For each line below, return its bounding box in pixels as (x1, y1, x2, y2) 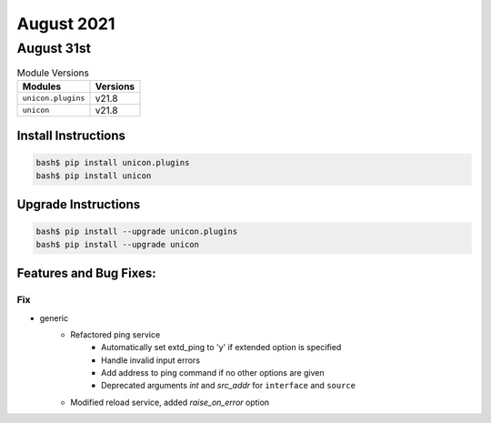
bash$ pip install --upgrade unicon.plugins (35, 227, 238, 237)
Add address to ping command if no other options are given (101, 368, 325, 378)
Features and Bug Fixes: (16, 266, 156, 281)
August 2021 (16, 14, 115, 34)
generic (39, 312, 68, 323)
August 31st (16, 40, 91, 56)
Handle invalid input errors (101, 355, 200, 366)
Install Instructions (16, 128, 126, 144)
